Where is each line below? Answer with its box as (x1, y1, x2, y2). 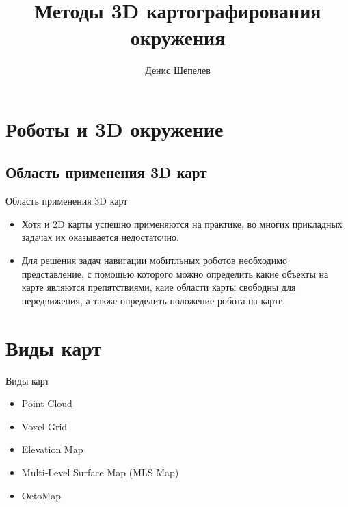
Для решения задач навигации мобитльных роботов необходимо (21, 253, 288, 268)
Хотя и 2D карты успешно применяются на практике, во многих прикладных (21, 216, 343, 231)
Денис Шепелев (145, 63, 211, 77)
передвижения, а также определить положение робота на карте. (21, 293, 286, 307)
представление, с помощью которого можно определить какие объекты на (21, 266, 329, 281)
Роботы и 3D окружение (5, 114, 224, 142)
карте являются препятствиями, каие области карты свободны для (21, 280, 296, 294)
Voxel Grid (21, 419, 68, 433)
